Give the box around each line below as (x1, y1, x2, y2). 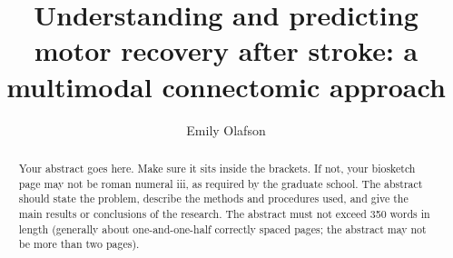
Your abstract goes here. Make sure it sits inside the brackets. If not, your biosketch (18, 160, 416, 175)
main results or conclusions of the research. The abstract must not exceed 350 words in (18, 205, 430, 221)
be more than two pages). (18, 236, 140, 252)
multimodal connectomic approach (6, 67, 446, 104)
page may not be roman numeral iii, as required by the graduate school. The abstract (18, 175, 423, 191)
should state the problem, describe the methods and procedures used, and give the (18, 191, 409, 206)
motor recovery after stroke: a (34, 32, 419, 69)
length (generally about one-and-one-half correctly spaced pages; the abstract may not (18, 221, 427, 236)
